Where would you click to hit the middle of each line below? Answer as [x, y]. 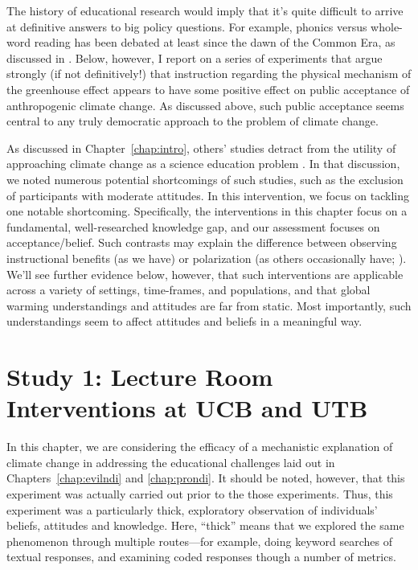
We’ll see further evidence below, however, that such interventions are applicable [205, 274]
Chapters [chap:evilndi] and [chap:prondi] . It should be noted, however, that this [206, 478]
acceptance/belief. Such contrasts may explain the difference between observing [202, 242]
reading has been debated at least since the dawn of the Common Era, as [215, 42]
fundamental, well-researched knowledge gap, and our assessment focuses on [193, 226]
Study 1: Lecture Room [140, 377]
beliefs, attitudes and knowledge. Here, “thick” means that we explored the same [205, 525]
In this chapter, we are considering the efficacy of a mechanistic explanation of [200, 447]
